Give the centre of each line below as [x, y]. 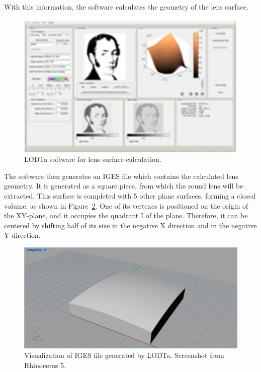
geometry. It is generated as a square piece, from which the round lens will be [124, 186]
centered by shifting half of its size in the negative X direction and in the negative [130, 225]
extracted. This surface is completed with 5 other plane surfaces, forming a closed [130, 195]
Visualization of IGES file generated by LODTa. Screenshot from [124, 355]
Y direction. [22, 235]
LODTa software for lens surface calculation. [93, 159]
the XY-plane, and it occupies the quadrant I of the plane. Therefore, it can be [126, 215]
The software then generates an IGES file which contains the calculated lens [121, 176]
